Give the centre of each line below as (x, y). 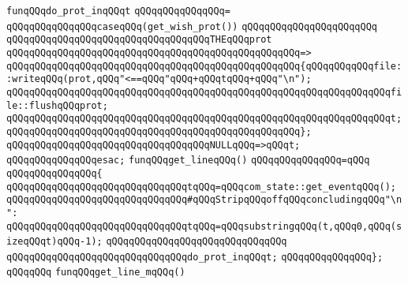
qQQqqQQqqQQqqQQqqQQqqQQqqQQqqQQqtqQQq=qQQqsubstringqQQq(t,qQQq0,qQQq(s (204, 226)
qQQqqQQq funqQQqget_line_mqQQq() (96, 273)
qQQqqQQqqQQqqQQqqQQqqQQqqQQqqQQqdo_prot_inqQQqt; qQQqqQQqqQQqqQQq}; (195, 257)
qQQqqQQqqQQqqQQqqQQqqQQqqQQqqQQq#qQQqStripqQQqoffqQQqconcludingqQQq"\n (204, 200)
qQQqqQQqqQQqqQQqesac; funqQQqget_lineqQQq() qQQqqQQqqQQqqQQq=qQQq (188, 161)
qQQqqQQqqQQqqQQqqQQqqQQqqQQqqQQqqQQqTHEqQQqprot (139, 40)
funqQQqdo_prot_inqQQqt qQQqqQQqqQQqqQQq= (118, 11)
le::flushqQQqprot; (57, 105)
